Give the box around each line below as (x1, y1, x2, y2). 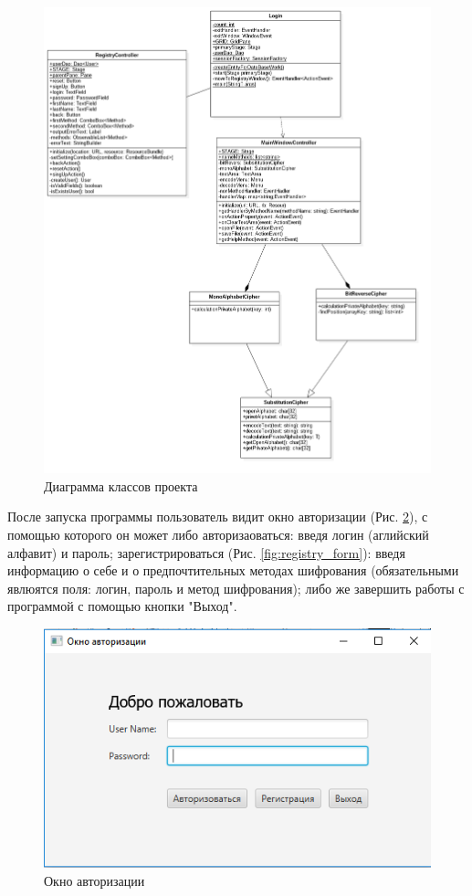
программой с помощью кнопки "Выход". (7, 596, 237, 616)
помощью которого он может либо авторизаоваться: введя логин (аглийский (7, 524, 429, 543)
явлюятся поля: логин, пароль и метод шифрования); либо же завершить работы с (7, 578, 465, 597)
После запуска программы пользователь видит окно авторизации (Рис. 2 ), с (7, 507, 428, 526)
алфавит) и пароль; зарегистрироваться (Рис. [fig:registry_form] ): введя (7, 543, 405, 562)
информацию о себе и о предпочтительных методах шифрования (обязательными (7, 561, 459, 580)
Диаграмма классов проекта (44, 476, 198, 495)
